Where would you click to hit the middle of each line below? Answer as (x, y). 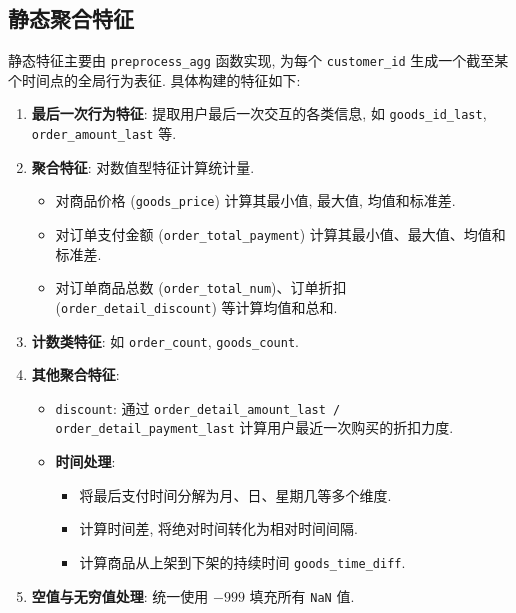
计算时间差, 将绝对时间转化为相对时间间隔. (218, 528)
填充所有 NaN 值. (302, 595)
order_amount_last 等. (104, 133)
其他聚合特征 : (75, 374)
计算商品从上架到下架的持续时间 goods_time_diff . (242, 561)
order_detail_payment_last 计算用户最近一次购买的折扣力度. (254, 427)
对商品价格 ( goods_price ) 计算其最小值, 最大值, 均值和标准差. (255, 200)
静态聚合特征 (71, 18)
